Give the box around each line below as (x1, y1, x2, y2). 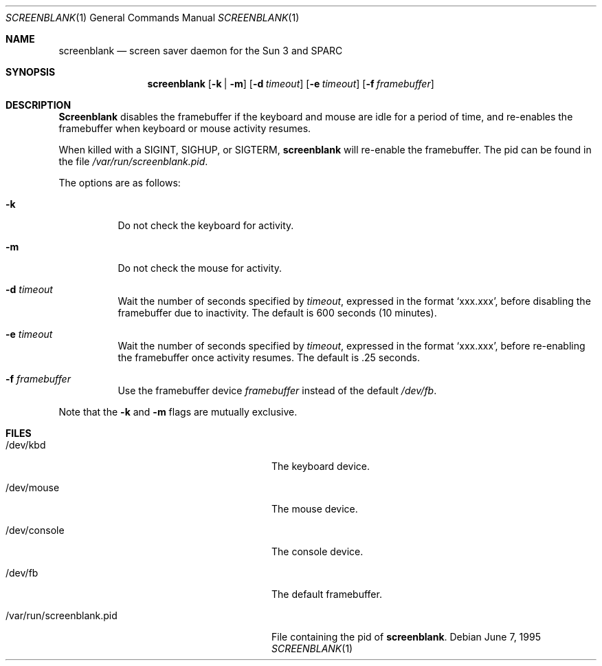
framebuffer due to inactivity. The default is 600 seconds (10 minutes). (118, 307, 437, 319)
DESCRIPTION (5, 99, 71, 111)
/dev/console (5, 524, 65, 536)
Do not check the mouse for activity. (118, 262, 282, 274)
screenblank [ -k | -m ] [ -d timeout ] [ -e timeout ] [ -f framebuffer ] (147, 78, 434, 89)
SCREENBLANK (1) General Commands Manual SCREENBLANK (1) (5, 12, 300, 23)
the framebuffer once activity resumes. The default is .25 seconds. (118, 352, 420, 363)
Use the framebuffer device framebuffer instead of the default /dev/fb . (118, 385, 437, 396)
